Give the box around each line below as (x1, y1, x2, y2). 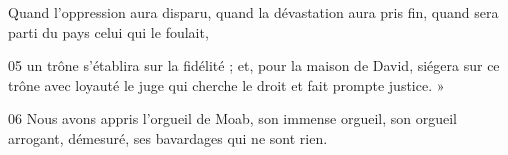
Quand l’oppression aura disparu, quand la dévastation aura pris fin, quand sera (8, 2, 499, 22)
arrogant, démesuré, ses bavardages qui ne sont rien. (8, 127, 328, 148)
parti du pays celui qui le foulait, (8, 21, 209, 42)
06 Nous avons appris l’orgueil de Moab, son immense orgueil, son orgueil (8, 108, 458, 129)
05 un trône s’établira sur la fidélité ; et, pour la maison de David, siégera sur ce (8, 55, 500, 76)
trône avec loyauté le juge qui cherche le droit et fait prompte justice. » (8, 74, 445, 95)
